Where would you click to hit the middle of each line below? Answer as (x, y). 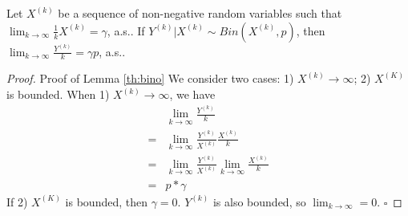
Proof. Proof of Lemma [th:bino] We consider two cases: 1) (150, 78)
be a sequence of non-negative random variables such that (200, 13)
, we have (192, 94)
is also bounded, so (259, 201)
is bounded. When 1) (58, 94)
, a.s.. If (126, 30)
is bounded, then (106, 201)
